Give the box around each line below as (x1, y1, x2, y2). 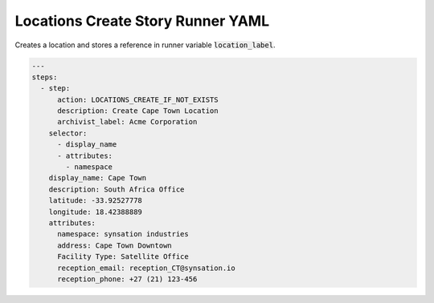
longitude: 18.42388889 (48, 207, 142, 216)
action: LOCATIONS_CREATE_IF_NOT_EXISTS (57, 95, 219, 104)
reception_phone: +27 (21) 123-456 (57, 274, 198, 284)
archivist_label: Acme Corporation (57, 117, 198, 127)
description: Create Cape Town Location (57, 107, 219, 115)
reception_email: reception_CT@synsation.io (57, 263, 236, 273)
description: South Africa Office (48, 184, 185, 194)
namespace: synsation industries (57, 229, 189, 239)
